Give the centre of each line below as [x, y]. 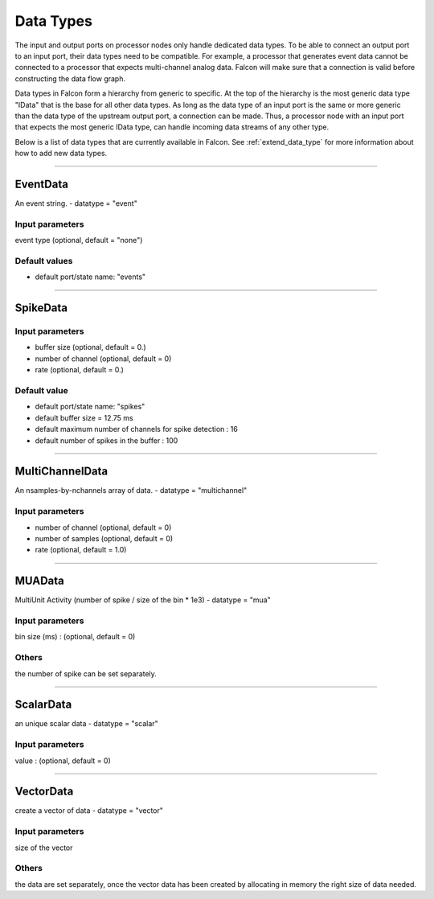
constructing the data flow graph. [70, 78]
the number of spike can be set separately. [86, 673]
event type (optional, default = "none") [79, 240]
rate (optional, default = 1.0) [81, 550]
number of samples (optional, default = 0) [104, 538]
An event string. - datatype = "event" [76, 203]
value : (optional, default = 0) [63, 761]
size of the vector [44, 848]
